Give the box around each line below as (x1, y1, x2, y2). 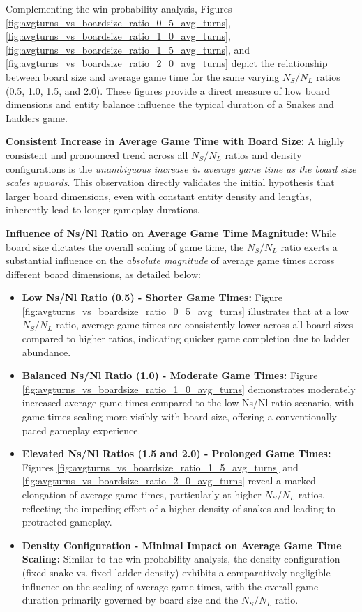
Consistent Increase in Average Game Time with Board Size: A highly (6, 134, 345, 148)
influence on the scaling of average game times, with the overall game (22, 579, 319, 593)
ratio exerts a (280, 239, 338, 254)
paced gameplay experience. (22, 422, 141, 437)
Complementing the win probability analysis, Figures (6, 1, 232, 15)
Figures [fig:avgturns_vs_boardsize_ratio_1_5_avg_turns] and (22, 459, 299, 474)
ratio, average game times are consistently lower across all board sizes (56, 317, 354, 332)
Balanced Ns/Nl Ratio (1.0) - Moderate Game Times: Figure (22, 368, 318, 383)
